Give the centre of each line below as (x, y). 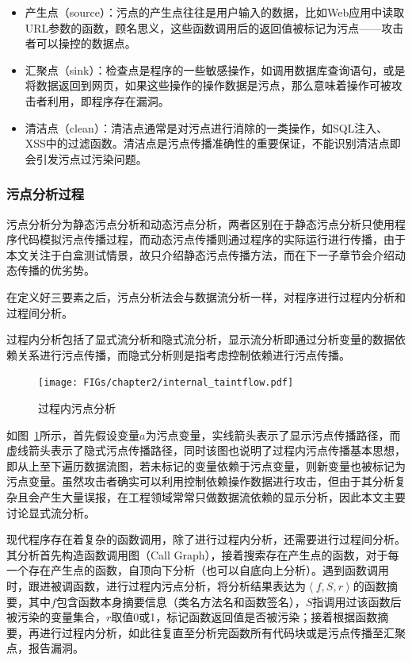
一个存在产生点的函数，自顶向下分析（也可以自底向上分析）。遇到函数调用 (198, 570)
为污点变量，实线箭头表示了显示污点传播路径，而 (273, 434)
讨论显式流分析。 (51, 512)
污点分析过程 (46, 194)
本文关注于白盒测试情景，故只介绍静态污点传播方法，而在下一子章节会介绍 (200, 254)
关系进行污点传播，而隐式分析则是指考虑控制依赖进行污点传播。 (183, 354)
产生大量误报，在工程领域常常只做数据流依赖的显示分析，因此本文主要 (222, 496)
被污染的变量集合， (56, 617)
